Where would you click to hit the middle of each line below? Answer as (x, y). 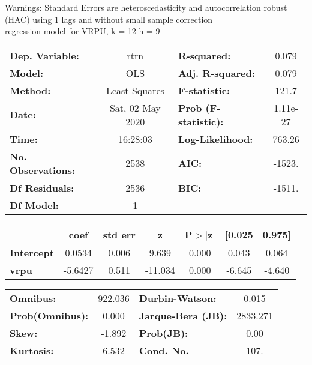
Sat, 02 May (135, 107)
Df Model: (34, 205)
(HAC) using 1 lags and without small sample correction (109, 19)
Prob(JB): (163, 333)
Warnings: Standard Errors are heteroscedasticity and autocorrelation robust (146, 7)
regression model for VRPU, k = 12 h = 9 (82, 31)
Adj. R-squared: (216, 73)
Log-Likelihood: (215, 139)
